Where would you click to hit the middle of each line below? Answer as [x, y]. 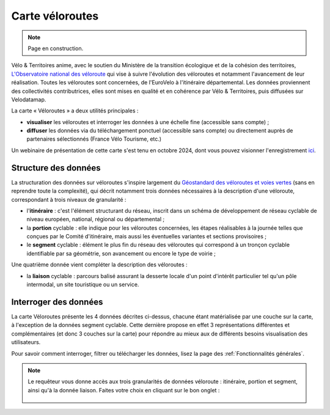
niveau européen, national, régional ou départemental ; [96, 219]
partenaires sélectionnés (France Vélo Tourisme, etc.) [94, 139]
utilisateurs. [26, 342]
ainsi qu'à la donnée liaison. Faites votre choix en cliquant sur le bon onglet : [124, 390]
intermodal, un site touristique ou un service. [83, 285]
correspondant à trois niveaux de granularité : [69, 199]
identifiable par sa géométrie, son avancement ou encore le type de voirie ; [121, 253]
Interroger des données [57, 302]
